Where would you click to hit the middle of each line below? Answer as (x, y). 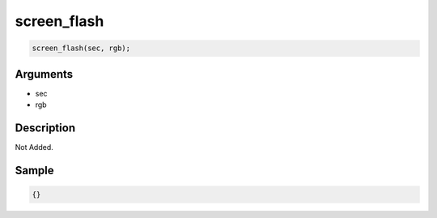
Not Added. (34, 147)
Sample (34, 170)
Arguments (44, 74)
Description (45, 128)
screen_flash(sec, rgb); (81, 48)
